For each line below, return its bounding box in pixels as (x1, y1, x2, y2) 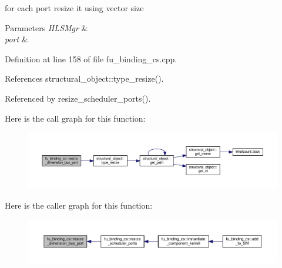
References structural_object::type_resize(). (5, 72, 164, 85)
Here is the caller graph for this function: (5, 199, 153, 212)
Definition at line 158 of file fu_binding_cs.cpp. (5, 52, 177, 65)
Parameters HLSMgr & (5, 21, 88, 33)
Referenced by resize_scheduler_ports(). (5, 92, 151, 104)
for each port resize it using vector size (5, 2, 144, 14)
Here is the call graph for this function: (5, 112, 146, 124)
